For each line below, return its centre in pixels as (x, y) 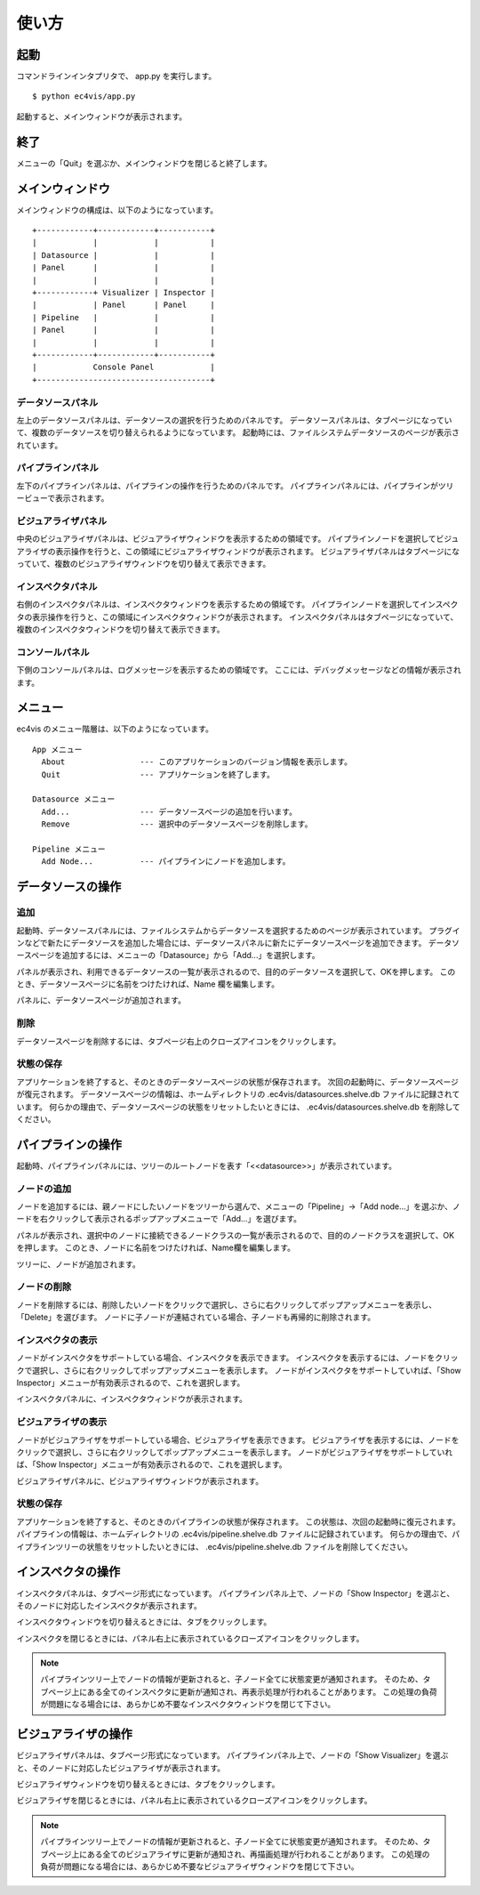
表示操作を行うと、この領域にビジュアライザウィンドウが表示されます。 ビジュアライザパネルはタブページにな (257, 551)
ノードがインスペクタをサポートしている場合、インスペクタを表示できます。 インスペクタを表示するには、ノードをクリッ (237, 1358)
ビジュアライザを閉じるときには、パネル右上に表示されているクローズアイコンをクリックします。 (194, 1801)
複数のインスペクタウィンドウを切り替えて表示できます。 (121, 629)
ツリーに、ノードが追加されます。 (79, 1264)
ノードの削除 (44, 1287)
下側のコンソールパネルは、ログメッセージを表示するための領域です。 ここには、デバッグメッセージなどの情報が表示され (239, 670)
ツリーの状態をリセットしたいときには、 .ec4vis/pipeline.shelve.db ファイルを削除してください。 (234, 1546)
